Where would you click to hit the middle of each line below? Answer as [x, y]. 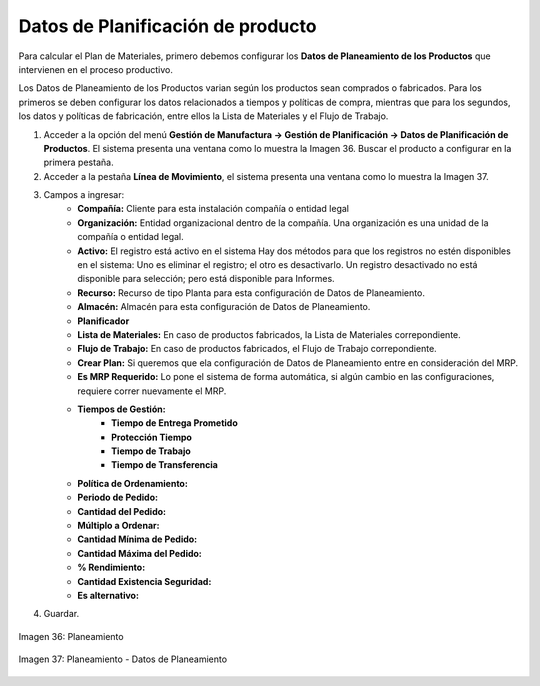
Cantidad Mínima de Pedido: [137, 539]
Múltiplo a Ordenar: [118, 526]
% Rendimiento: [111, 567]
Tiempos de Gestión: [121, 409]
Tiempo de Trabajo [151, 451]
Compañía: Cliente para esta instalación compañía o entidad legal [213, 209]
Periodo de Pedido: [118, 497]
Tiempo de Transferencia [165, 465]
